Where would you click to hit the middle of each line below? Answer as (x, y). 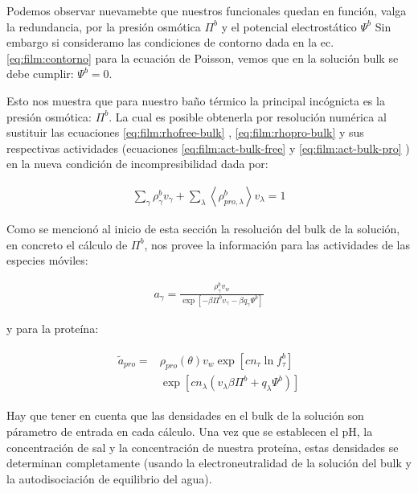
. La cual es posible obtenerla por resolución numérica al (248, 116)
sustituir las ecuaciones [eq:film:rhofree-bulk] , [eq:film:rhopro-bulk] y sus (185, 132)
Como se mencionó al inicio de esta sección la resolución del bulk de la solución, (203, 228)
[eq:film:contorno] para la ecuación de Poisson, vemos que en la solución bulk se (203, 58)
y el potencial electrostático (289, 26)
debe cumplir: (40, 74)
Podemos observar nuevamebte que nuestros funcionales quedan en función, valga (207, 10)
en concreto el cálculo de (67, 244)
